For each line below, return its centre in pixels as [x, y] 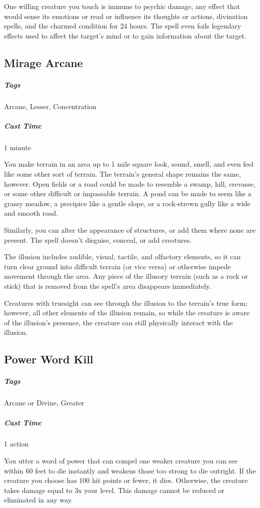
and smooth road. [31, 213]
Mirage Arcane [43, 62]
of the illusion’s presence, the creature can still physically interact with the [118, 322]
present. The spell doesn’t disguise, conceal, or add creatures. [98, 239]
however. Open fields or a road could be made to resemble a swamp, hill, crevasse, [130, 183]
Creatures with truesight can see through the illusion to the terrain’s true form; [126, 303]
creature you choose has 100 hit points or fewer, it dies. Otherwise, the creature [126, 480]
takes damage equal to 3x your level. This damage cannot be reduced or [114, 490]
